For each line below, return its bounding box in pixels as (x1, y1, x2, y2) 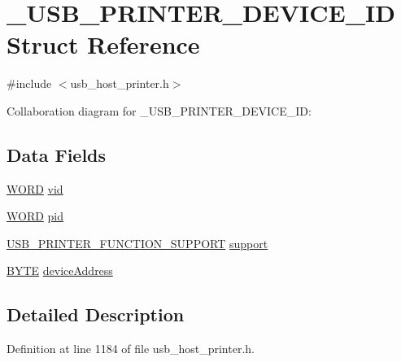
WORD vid (7, 180, 63, 197)
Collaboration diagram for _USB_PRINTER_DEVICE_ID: (7, 102, 312, 119)
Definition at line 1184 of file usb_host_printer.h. (7, 340, 255, 357)
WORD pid (7, 207, 64, 225)
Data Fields (7, 142, 107, 167)
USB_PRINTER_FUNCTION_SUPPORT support (7, 234, 268, 251)
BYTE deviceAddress (7, 262, 113, 279)
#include (7, 75, 52, 92)
